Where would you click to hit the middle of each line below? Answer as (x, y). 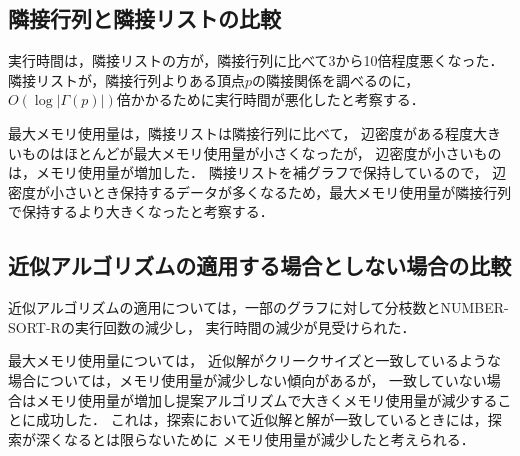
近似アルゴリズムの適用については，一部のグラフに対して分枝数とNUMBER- (258, 307)
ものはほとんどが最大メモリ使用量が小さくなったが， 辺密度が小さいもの (261, 152)
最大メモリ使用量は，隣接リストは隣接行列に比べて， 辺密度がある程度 (241, 132)
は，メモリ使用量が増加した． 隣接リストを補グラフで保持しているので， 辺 (257, 172)
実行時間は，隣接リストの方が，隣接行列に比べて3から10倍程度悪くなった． (256, 60)
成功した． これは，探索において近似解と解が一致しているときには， (261, 419)
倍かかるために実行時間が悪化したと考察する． (270, 99)
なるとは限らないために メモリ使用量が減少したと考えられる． (269, 438)
